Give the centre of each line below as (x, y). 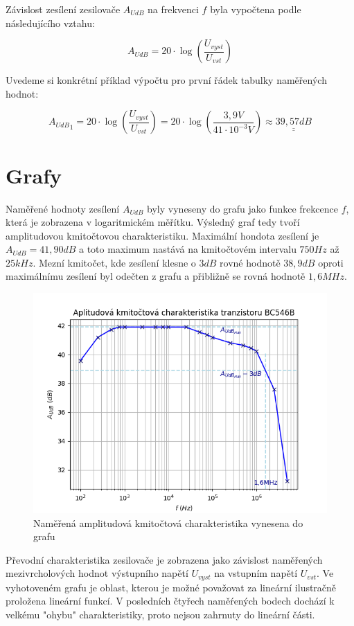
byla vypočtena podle (256, 9)
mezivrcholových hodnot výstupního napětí (97, 573)
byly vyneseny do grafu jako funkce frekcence (242, 208)
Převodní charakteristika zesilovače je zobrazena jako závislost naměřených (164, 559)
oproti (331, 262)
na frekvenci (173, 9)
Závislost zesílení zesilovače (63, 9)
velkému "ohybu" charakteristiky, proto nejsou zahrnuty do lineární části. (160, 615)
